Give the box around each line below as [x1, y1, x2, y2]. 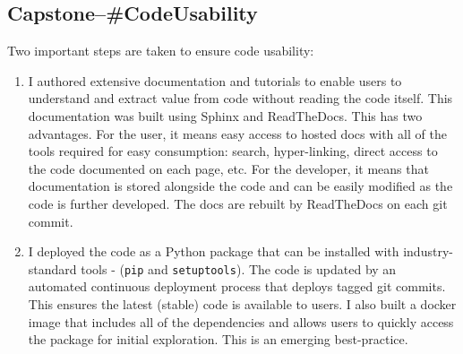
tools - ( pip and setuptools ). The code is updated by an [81, 259, 397, 278]
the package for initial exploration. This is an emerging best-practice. [28, 330, 408, 349]
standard [28, 259, 77, 278]
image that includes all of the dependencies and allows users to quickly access [28, 312, 454, 331]
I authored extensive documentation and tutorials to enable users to [28, 71, 402, 90]
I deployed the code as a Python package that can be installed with [28, 242, 399, 261]
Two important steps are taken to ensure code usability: [7, 41, 314, 60]
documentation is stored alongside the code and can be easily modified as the [28, 177, 453, 195]
